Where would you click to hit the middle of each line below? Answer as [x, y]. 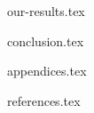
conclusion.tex [46, 40]
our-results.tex [46, 11]
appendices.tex [47, 71]
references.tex [44, 100]
